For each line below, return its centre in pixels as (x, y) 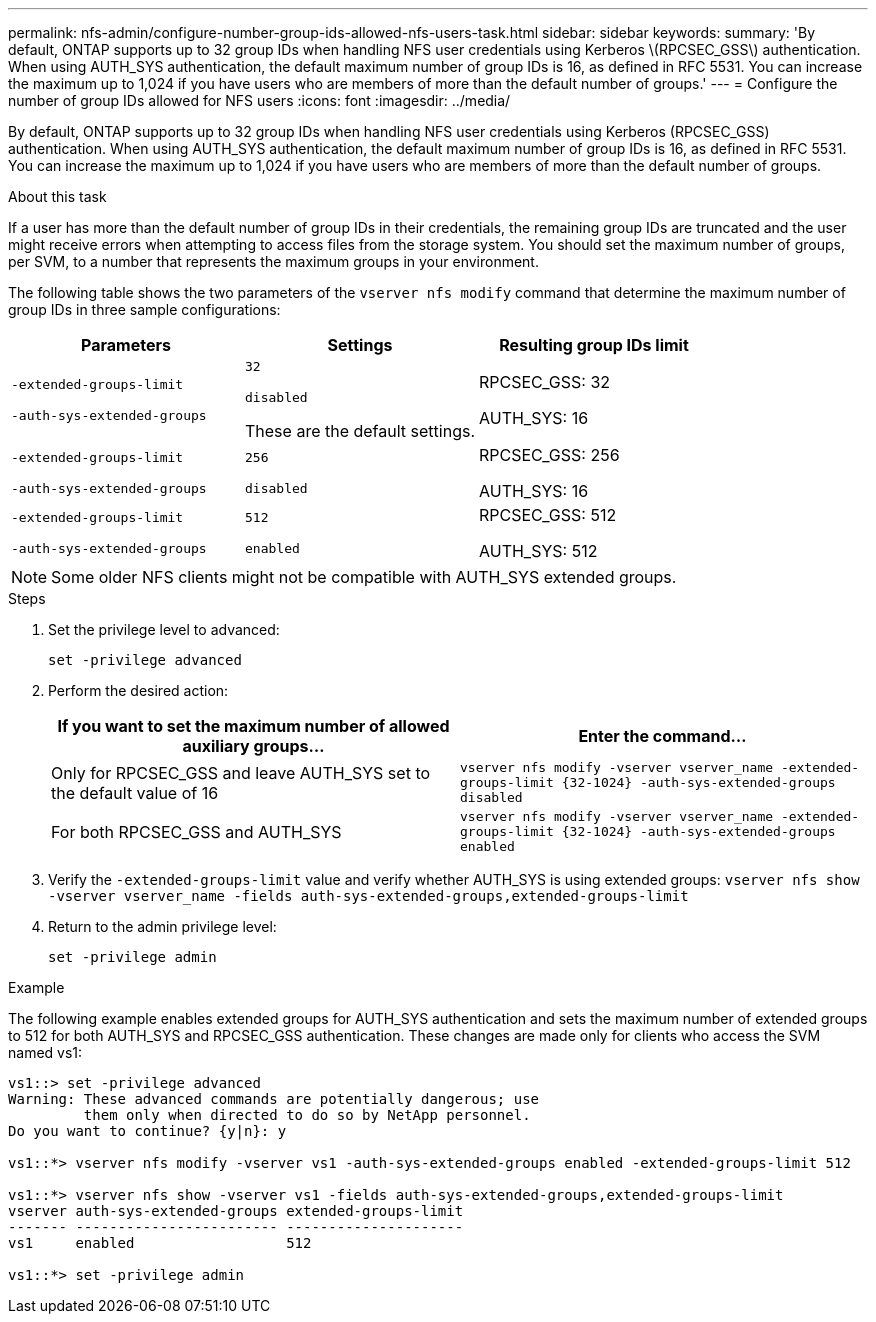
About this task (57, 196)
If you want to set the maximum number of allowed (253, 726)
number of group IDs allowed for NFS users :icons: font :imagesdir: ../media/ (259, 100)
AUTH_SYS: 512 (538, 551)
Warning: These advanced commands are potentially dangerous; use (274, 1099)
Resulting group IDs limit (594, 345)
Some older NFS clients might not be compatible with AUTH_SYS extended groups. (364, 577)
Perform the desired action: (138, 690)
